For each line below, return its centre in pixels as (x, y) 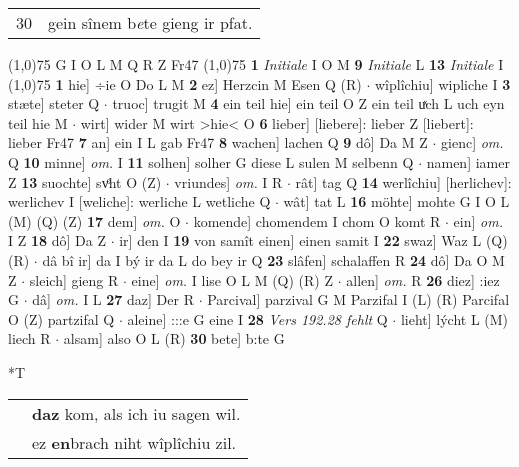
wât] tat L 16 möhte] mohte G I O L (396, 201)
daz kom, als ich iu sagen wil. (136, 413)
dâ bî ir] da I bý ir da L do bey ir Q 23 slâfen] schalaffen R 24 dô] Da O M (273, 259)
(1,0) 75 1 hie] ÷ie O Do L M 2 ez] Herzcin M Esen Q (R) (185, 83)
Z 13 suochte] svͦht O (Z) (85, 181)
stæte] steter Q (54, 103)
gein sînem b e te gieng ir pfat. (150, 22)
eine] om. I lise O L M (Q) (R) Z (232, 279)
